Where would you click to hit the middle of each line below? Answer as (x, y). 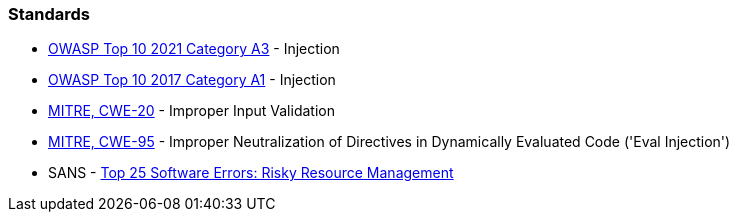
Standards (49, 14)
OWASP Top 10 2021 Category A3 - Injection (194, 49)
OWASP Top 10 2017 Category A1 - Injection (192, 80)
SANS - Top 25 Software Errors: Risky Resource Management (251, 173)
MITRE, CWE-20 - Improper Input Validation (191, 111)
